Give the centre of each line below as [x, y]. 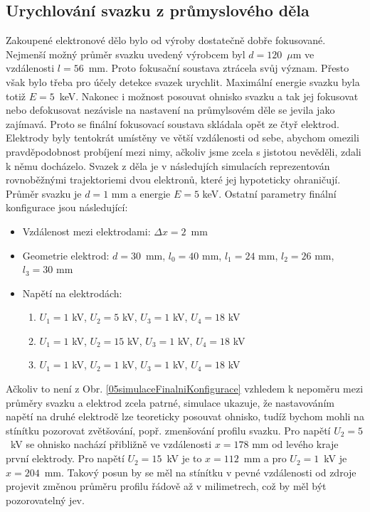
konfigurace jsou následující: [67, 207]
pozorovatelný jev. [45, 500]
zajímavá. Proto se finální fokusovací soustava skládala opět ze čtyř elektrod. [173, 123]
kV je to [184, 458]
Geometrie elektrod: [66, 255]
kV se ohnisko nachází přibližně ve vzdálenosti [111, 444]
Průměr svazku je [44, 193]
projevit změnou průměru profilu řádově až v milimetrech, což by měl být [166, 486]
